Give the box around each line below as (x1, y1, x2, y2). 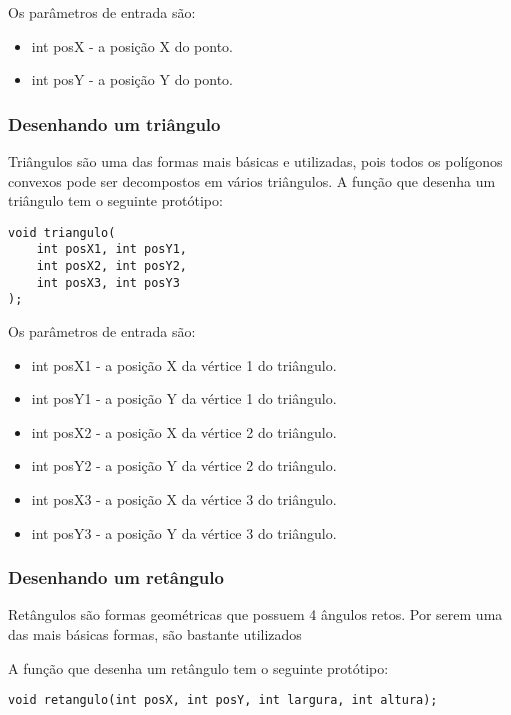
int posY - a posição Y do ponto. (31, 69, 234, 90)
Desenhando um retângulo (8, 565, 224, 590)
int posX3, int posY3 (36, 275, 180, 290)
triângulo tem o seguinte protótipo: (8, 190, 223, 211)
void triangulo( (8, 225, 116, 240)
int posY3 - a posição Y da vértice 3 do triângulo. (31, 522, 337, 543)
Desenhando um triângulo (8, 111, 221, 136)
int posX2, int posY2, (36, 259, 187, 274)
